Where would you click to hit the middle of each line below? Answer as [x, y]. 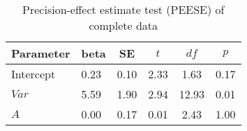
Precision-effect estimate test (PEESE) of [123, 9]
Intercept [33, 74]
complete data [123, 25]
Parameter [41, 53]
